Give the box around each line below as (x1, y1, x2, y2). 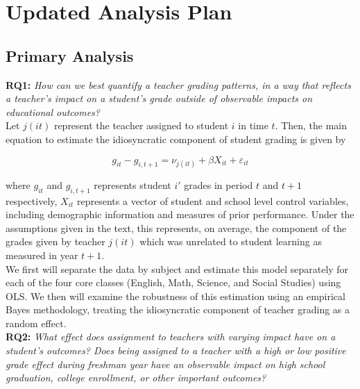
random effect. (6, 315, 67, 330)
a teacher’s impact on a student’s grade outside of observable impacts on (6, 91, 313, 106)
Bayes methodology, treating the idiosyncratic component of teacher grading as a (6, 302, 350, 317)
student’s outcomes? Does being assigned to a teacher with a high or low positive (6, 343, 346, 358)
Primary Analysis (6, 44, 134, 66)
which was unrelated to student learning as (139, 234, 322, 249)
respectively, (6, 193, 58, 208)
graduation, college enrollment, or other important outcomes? (6, 370, 266, 385)
